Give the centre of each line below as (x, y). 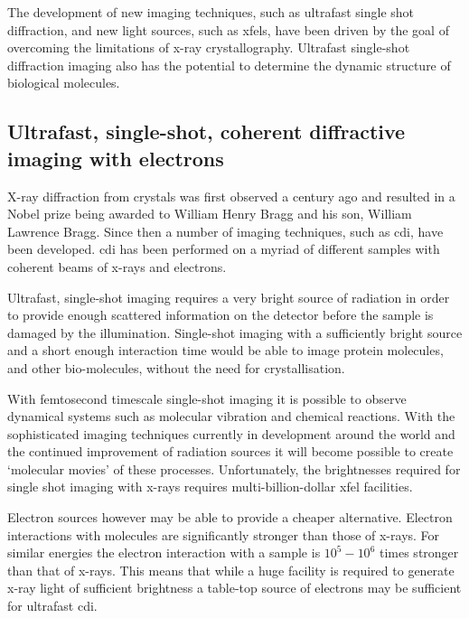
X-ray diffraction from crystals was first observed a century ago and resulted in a (231, 196)
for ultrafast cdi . (52, 606)
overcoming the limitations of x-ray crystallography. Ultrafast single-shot (209, 47)
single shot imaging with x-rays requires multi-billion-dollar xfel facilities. (210, 487)
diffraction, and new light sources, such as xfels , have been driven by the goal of (228, 29)
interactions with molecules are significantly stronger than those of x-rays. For (224, 534)
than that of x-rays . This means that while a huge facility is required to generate (231, 570)
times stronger (419, 552)
